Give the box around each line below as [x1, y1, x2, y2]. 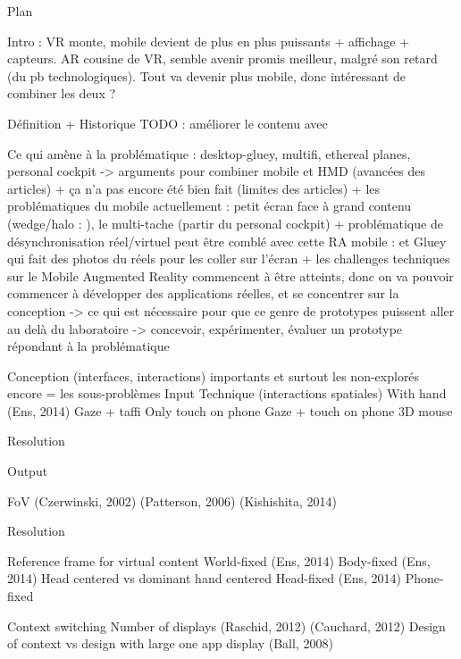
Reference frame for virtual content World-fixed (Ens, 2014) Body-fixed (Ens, [7, 551, 431, 570]
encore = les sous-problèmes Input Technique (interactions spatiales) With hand [7, 384, 447, 403]
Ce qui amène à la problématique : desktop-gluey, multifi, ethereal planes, [7, 144, 411, 163]
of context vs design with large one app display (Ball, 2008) [7, 634, 333, 653]
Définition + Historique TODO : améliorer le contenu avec [7, 113, 328, 132]
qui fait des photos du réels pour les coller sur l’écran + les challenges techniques [7, 249, 450, 268]
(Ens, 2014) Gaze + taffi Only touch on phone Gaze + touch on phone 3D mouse [7, 401, 453, 420]
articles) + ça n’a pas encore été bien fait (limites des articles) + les [7, 179, 381, 197]
